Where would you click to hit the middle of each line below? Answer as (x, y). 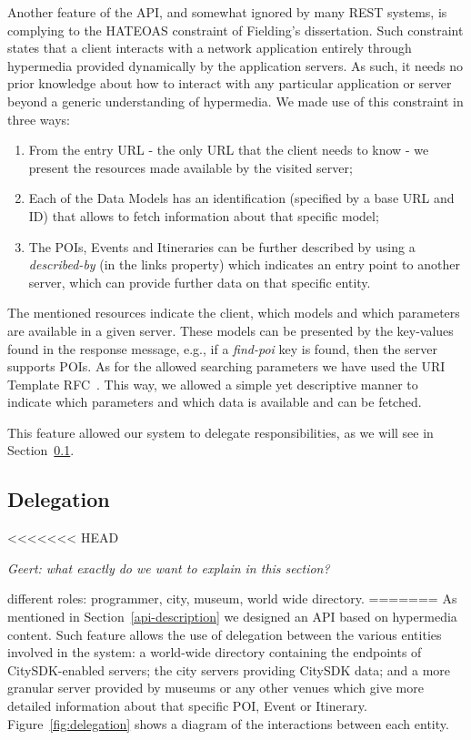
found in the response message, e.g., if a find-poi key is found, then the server (222, 348)
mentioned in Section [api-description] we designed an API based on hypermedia (232, 617)
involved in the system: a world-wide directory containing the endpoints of (215, 652)
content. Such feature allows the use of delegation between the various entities (225, 634)
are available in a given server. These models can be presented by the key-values (230, 330)
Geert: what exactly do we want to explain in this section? (169, 568)
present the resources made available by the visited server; (190, 167)
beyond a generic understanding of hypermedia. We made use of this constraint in (235, 101)
